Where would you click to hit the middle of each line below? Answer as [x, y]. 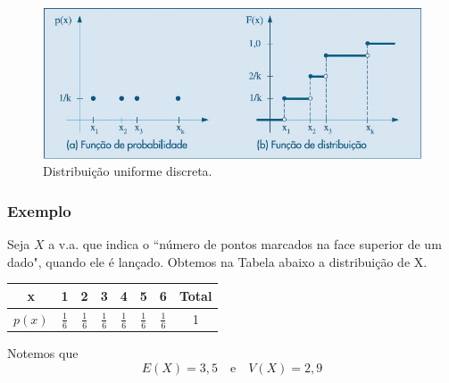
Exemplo [39, 210]
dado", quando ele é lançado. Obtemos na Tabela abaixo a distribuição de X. [217, 261]
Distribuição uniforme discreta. [128, 171]
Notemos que [43, 353]
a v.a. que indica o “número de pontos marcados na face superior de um [245, 244]
